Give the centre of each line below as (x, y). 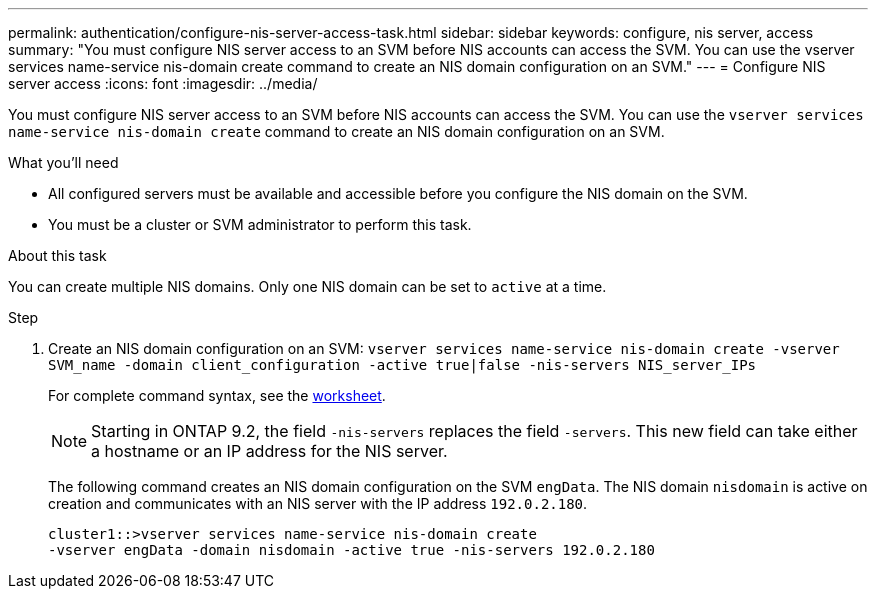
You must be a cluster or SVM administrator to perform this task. (260, 224)
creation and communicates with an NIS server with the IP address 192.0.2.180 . (318, 503)
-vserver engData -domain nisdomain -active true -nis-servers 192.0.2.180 (351, 550)
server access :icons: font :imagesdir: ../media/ (163, 83)
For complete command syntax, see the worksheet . (217, 395)
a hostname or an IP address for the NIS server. (269, 451)
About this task (57, 255)
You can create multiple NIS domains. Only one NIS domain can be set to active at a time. (307, 286)
